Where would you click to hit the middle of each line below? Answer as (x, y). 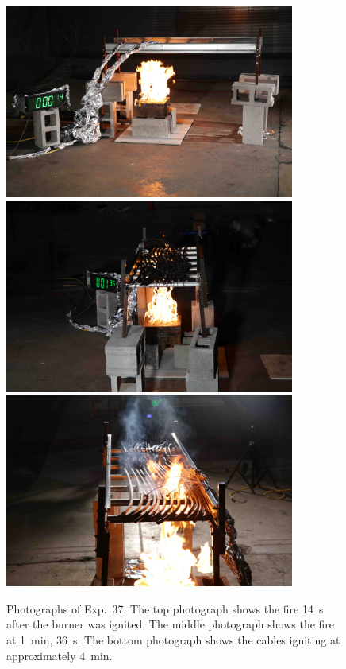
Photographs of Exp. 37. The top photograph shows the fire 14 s (165, 608)
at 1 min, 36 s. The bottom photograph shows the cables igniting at (173, 639)
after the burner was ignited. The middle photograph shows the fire (171, 624)
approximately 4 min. (60, 655)
